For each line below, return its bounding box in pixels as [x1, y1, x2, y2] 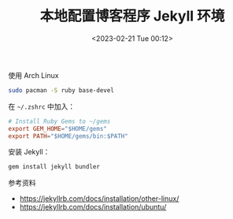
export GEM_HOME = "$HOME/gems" [8, 124, 108, 132]
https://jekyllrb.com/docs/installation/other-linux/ [19, 194, 179, 203]
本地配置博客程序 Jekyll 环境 [39, 7, 225, 25]
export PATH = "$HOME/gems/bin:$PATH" [8, 132, 128, 140]
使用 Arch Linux [8, 70, 59, 80]
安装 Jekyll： [8, 147, 50, 157]
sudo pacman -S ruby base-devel [8, 86, 114, 95]
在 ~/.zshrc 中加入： [8, 102, 76, 111]
